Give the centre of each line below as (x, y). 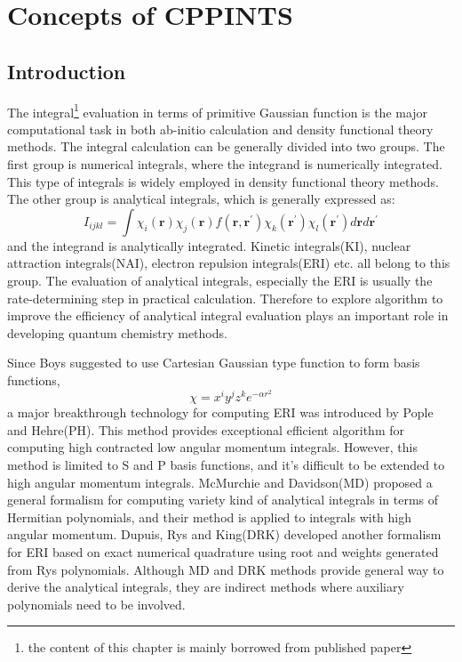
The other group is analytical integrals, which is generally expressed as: (201, 199)
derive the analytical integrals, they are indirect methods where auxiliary (206, 587)
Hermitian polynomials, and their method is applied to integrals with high (210, 517)
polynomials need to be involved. (96, 604)
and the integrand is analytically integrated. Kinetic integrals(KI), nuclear (209, 245)
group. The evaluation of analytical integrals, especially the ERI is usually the (220, 280)
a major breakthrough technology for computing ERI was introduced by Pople (220, 412)
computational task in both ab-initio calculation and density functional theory (220, 129)
